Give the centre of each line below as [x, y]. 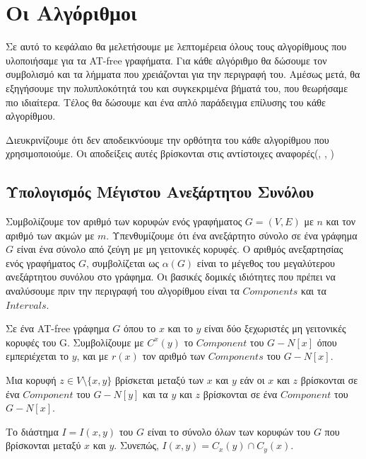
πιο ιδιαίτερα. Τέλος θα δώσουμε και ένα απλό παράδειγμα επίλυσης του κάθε [166, 102]
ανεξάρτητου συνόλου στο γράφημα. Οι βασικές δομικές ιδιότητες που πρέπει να [171, 277]
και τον [341, 221]
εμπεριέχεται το [37, 356]
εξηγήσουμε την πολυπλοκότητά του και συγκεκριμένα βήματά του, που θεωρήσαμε [177, 87]
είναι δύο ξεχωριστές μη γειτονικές [275, 328]
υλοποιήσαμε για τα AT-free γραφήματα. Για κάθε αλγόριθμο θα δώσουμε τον [166, 60]
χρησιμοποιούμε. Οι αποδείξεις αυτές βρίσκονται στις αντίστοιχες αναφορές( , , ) [170, 153]
